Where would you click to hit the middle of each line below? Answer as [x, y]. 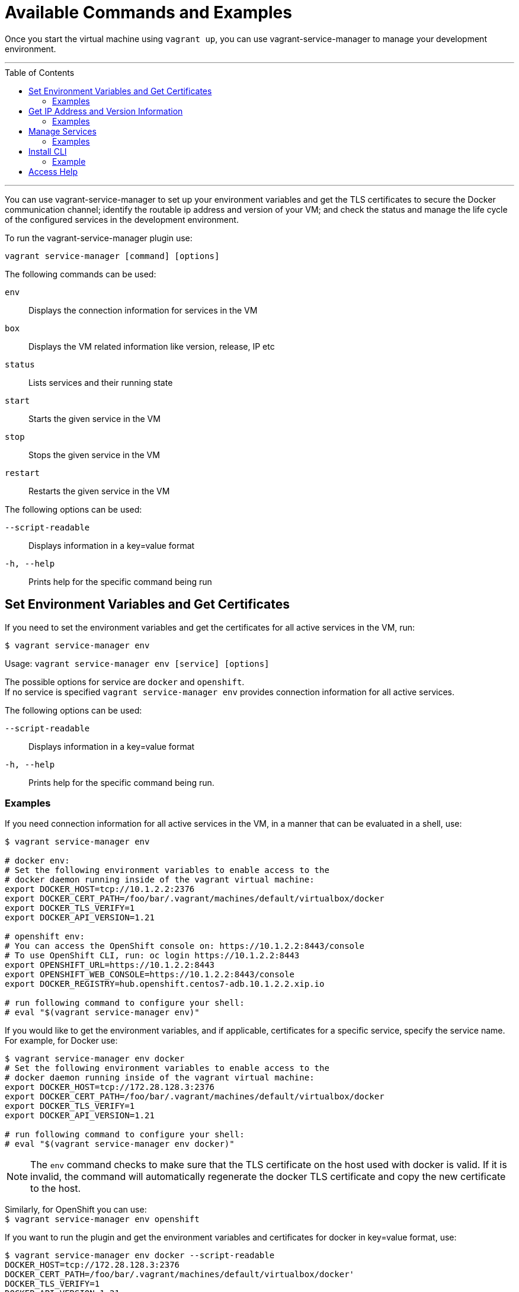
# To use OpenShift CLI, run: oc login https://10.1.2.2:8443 [152, 956]
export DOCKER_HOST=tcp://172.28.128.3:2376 [110, 1087]
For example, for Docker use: [61, 1041]
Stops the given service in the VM [94, 455]
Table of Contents [40, 72]
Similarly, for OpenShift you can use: [76, 1210]
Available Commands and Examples [148, 12]
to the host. [56, 1189]
